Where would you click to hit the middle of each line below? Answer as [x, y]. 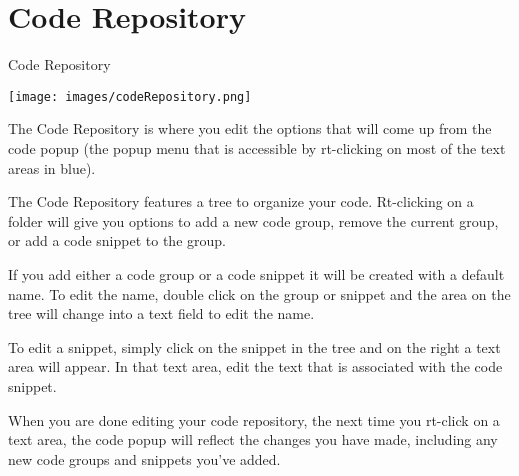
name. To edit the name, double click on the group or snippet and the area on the [259, 293]
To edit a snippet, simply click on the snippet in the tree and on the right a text [254, 346]
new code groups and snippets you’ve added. [144, 458]
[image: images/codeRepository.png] [130, 96]
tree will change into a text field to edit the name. [161, 313]
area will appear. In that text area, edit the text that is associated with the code [255, 366]
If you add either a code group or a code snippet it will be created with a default [256, 273]
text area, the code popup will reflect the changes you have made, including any [253, 439]
